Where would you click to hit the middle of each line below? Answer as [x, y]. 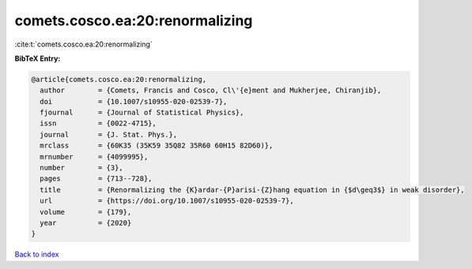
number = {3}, [82, 168]
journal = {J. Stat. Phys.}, [109, 134]
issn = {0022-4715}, [98, 123]
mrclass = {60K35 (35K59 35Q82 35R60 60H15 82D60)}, [157, 146]
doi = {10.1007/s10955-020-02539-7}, [134, 101]
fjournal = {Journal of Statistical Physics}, [142, 113]
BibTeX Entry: [38, 58]
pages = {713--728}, [96, 179]
